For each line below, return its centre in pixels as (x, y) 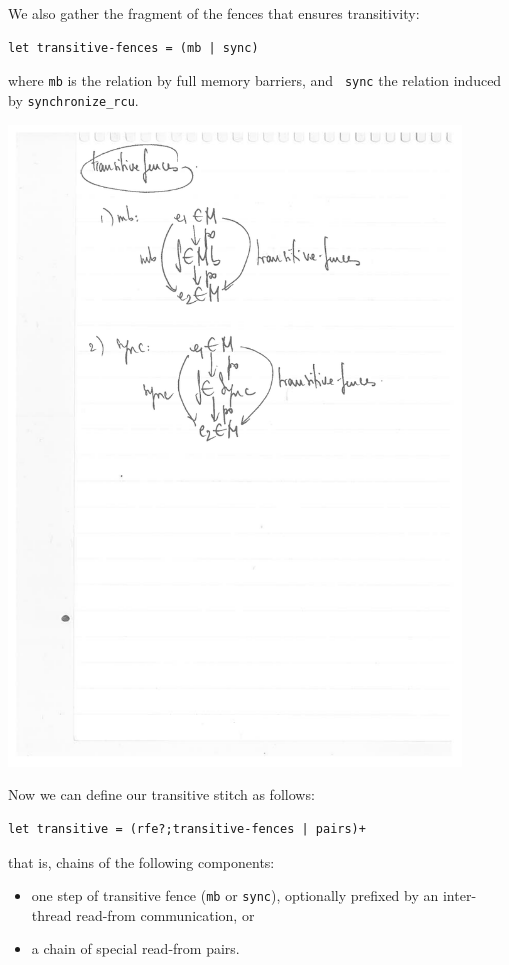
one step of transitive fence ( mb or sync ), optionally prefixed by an (235, 895)
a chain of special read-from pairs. (135, 948)
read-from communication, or (165, 914)
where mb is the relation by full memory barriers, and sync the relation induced (255, 80)
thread (51, 914)
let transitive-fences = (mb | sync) (133, 47)
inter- (459, 895)
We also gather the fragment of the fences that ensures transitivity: (214, 13)
